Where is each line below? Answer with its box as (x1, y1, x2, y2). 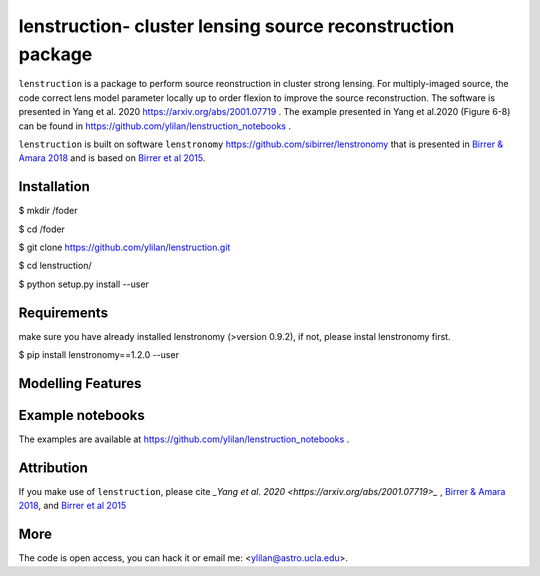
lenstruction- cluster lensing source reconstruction (18, 15, 455, 37)
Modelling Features (18, 375, 142, 392)
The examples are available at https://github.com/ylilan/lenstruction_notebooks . (18, 433, 350, 445)
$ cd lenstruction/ (18, 260, 92, 272)
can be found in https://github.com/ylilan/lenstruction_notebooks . (18, 120, 292, 132)
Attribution (18, 459, 89, 476)
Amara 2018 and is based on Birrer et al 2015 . (18, 152, 206, 164)
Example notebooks (18, 406, 145, 424)
